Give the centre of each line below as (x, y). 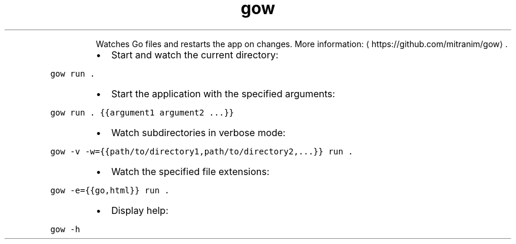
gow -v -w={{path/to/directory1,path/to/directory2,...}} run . (202, 151)
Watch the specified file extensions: (190, 171)
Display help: (140, 210)
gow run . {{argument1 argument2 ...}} (142, 112)
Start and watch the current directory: (195, 55)
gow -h (65, 229)
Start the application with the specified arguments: (223, 93)
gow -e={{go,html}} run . (110, 190)
